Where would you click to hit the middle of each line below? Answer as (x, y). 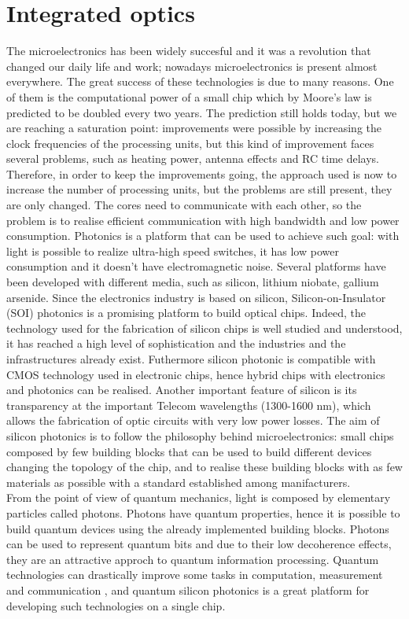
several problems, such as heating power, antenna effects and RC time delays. (193, 158)
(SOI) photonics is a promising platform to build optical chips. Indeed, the (186, 313)
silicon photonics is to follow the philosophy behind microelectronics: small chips (200, 435)
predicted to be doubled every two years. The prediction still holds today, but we (202, 112)
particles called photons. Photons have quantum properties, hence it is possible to (203, 512)
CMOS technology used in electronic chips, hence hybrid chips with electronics (196, 374)
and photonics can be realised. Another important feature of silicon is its (182, 390)
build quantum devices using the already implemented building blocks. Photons (198, 528)
